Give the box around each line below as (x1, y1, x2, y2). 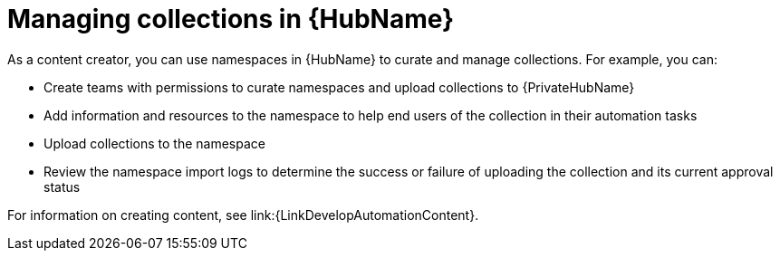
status (43, 178, 81, 195)
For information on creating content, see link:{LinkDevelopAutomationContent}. (7, 206, 479, 223)
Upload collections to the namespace (43, 135, 265, 151)
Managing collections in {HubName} (7, 4, 455, 34)
